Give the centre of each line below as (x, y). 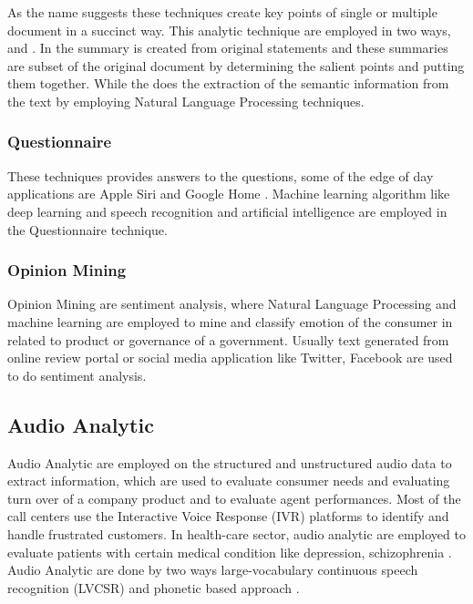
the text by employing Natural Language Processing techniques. (186, 101)
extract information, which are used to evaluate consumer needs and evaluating (229, 481)
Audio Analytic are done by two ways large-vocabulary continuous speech (213, 570)
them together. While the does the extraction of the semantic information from (228, 83)
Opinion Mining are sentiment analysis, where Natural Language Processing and (232, 304)
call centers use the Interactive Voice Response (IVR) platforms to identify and (228, 516)
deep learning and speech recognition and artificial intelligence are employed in (227, 211)
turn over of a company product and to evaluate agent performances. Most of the (234, 498)
